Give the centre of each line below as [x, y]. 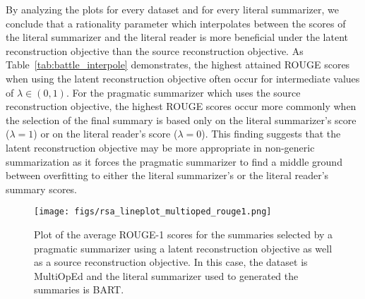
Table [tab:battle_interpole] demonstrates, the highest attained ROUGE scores [178, 65]
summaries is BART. [79, 289]
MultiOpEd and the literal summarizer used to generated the [166, 275]
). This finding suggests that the [271, 134]
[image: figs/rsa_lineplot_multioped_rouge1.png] [153, 212]
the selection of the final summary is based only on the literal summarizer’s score [181, 120]
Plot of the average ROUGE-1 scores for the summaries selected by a [184, 234]
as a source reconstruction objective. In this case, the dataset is [171, 262]
